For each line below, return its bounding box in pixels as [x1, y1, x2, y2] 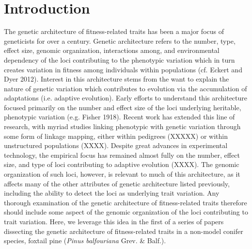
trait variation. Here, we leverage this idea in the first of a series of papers [4, 216, 224, 226]
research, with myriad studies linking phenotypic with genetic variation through [4, 121, 241, 132]
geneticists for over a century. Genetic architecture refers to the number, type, [4, 35, 236, 46]
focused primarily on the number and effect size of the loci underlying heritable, [4, 102, 241, 112]
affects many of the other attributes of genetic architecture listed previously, [4, 178, 230, 188]
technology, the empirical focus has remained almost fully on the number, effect [4, 149, 240, 160]
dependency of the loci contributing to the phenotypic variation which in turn [4, 54, 235, 65]
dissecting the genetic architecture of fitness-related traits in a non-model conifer [4, 226, 243, 236]
